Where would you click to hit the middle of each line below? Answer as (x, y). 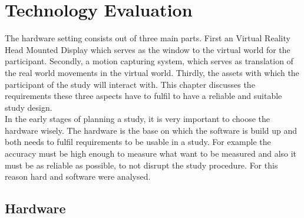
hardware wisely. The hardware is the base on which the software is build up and (151, 130)
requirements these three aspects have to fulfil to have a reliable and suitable (143, 96)
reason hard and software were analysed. (78, 176)
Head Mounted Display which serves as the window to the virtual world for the (148, 49)
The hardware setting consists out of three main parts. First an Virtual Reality (148, 38)
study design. (29, 107)
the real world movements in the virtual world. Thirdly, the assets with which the (152, 72)
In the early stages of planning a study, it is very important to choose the (138, 119)
